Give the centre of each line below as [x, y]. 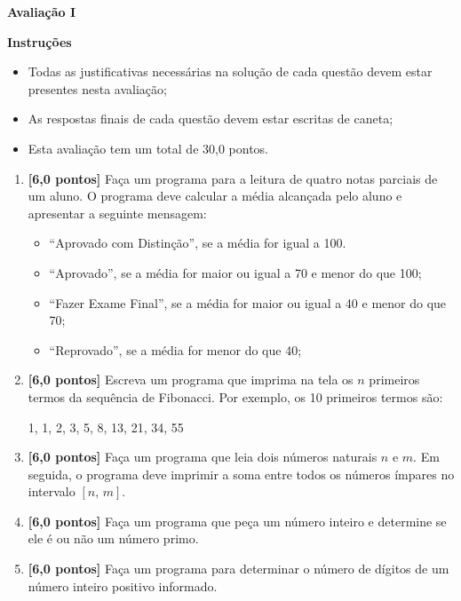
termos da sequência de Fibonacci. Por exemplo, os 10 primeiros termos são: [235, 396]
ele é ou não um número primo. [113, 538]
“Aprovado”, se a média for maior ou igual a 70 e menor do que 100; [235, 272]
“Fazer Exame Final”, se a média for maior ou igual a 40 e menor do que [248, 302]
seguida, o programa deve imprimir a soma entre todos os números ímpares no [241, 474]
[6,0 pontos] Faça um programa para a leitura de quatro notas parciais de [233, 178]
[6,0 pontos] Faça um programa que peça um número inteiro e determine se [237, 521]
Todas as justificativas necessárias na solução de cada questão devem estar [230, 71]
